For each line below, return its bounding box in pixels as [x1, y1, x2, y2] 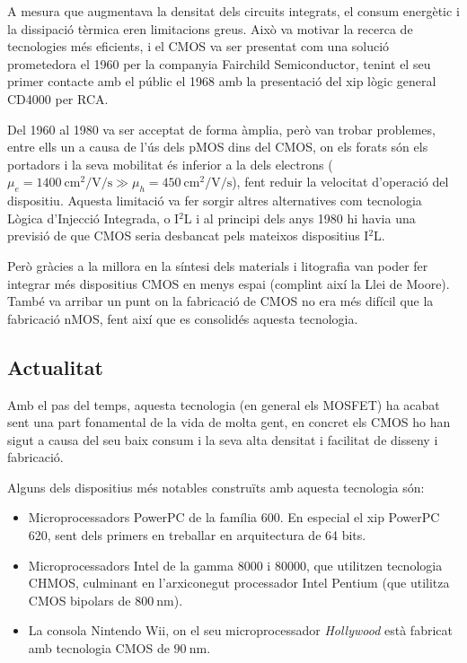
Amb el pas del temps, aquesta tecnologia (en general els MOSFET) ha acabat [7, 395, 440, 414]
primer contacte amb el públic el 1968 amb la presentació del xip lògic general [7, 72, 436, 91]
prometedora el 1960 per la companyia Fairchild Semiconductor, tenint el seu [7, 54, 431, 73]
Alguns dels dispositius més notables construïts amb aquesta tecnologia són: [7, 477, 425, 496]
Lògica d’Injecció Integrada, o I [7, 208, 180, 227]
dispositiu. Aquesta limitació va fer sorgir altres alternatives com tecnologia [7, 191, 422, 210]
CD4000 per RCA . [7, 89, 109, 108]
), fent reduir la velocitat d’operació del [232, 172, 449, 191]
